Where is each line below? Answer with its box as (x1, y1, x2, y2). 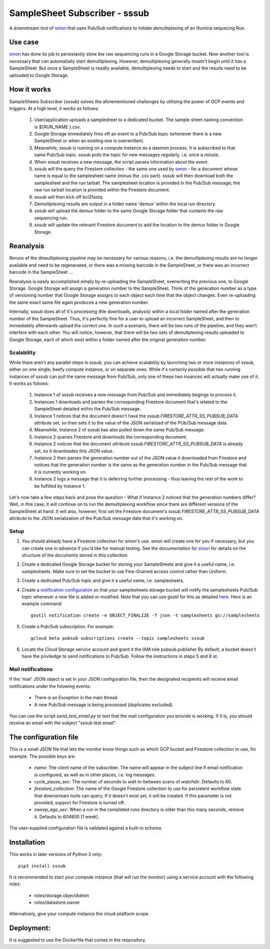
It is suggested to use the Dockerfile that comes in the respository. (9, 937, 146, 943)
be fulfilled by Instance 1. (34, 483, 86, 489)
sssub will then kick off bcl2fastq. (34, 194, 103, 200)
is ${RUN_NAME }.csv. (34, 124, 81, 130)
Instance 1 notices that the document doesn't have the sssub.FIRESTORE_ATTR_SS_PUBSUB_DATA (34, 413, 238, 419)
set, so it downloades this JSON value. (34, 448, 114, 454)
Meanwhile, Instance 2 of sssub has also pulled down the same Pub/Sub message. (34, 427, 205, 433)
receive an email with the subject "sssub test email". (9, 720, 117, 726)
